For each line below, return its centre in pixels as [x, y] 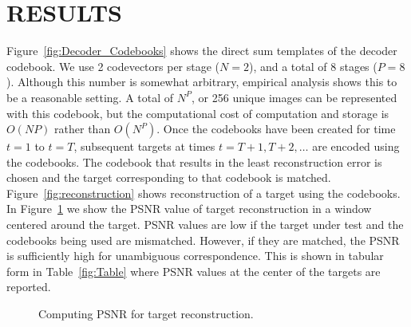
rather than [83, 129]
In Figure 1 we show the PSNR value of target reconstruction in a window [189, 209]
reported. [29, 287]
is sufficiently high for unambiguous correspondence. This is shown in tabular [195, 256]
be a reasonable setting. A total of [90, 97]
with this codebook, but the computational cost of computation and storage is [198, 113]
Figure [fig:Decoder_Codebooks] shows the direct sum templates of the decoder [202, 51]
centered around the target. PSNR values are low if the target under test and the [205, 225]
